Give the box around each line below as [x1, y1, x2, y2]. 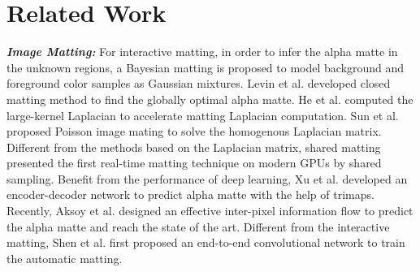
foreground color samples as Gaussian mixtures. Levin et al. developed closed [6, 75, 391, 92]
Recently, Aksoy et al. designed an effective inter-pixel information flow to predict [6, 202, 414, 219]
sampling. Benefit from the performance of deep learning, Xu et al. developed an [6, 170, 408, 187]
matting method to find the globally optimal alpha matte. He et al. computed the [6, 90, 414, 107]
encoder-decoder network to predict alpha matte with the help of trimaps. [6, 186, 375, 203]
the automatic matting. [6, 249, 123, 266]
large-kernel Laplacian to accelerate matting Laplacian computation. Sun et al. [6, 106, 399, 123]
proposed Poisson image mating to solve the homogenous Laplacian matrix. [6, 123, 382, 140]
